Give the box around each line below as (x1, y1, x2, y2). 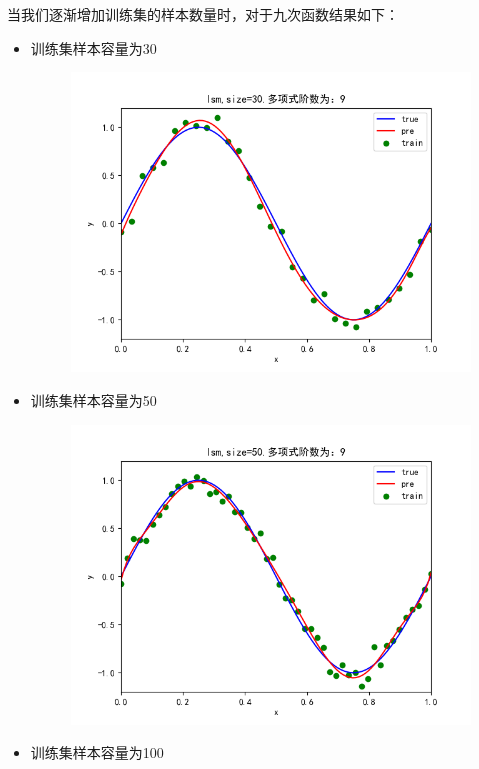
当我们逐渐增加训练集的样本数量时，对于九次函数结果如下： (7, 4, 399, 24)
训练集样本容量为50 (30, 389, 157, 410)
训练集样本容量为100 (30, 742, 164, 763)
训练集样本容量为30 (30, 37, 157, 58)
